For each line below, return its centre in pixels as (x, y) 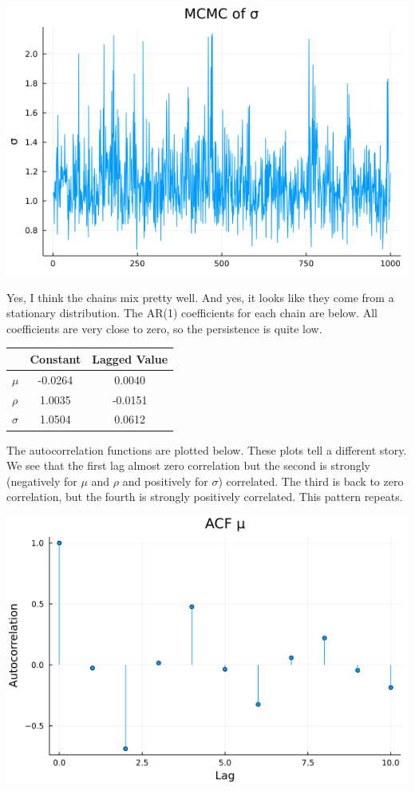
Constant (55, 358)
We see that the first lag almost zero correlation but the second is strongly (189, 465)
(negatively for (42, 481)
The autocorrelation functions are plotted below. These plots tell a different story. (207, 449)
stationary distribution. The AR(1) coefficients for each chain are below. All (192, 313)
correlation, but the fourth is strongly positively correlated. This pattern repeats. (205, 497)
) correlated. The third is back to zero (311, 481)
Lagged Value (130, 358)
